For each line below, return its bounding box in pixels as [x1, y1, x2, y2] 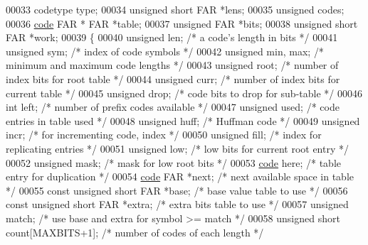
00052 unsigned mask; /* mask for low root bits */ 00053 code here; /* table [6, 155, 341, 170]
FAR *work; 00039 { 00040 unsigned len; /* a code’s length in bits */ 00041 [6, 30, 338, 45]
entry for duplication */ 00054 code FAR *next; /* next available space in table [6, 169, 354, 184]
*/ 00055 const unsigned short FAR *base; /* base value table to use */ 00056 [6, 183, 348, 197]
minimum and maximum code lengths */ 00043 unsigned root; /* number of [6, 58, 339, 72]
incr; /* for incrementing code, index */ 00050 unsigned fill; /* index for [6, 127, 322, 142]
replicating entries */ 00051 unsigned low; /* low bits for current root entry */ [6, 141, 349, 156]
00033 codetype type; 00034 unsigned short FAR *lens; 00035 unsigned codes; [6, 2, 345, 16]
